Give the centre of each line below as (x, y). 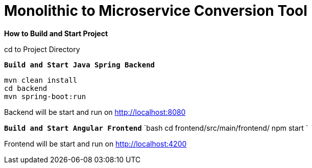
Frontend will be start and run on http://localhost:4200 (95, 143)
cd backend (26, 88)
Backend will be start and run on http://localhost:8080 (95, 112)
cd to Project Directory (42, 49)
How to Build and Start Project (56, 33)
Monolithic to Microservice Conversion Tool (156, 11)
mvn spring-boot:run (45, 96)
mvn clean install (41, 80)
